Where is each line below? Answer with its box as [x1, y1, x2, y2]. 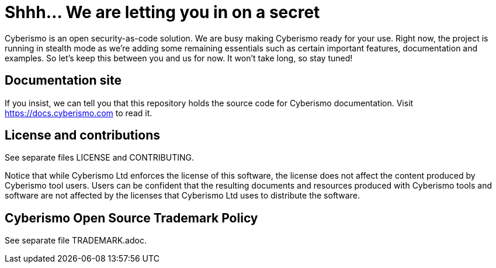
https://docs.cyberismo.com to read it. [5, 107, 152, 118]
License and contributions [5, 128, 160, 143]
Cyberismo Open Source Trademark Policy [5, 210, 258, 225]
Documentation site [5, 73, 122, 88]
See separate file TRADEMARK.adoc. [5, 235, 147, 246]
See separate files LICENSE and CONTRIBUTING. [5, 152, 195, 163]
